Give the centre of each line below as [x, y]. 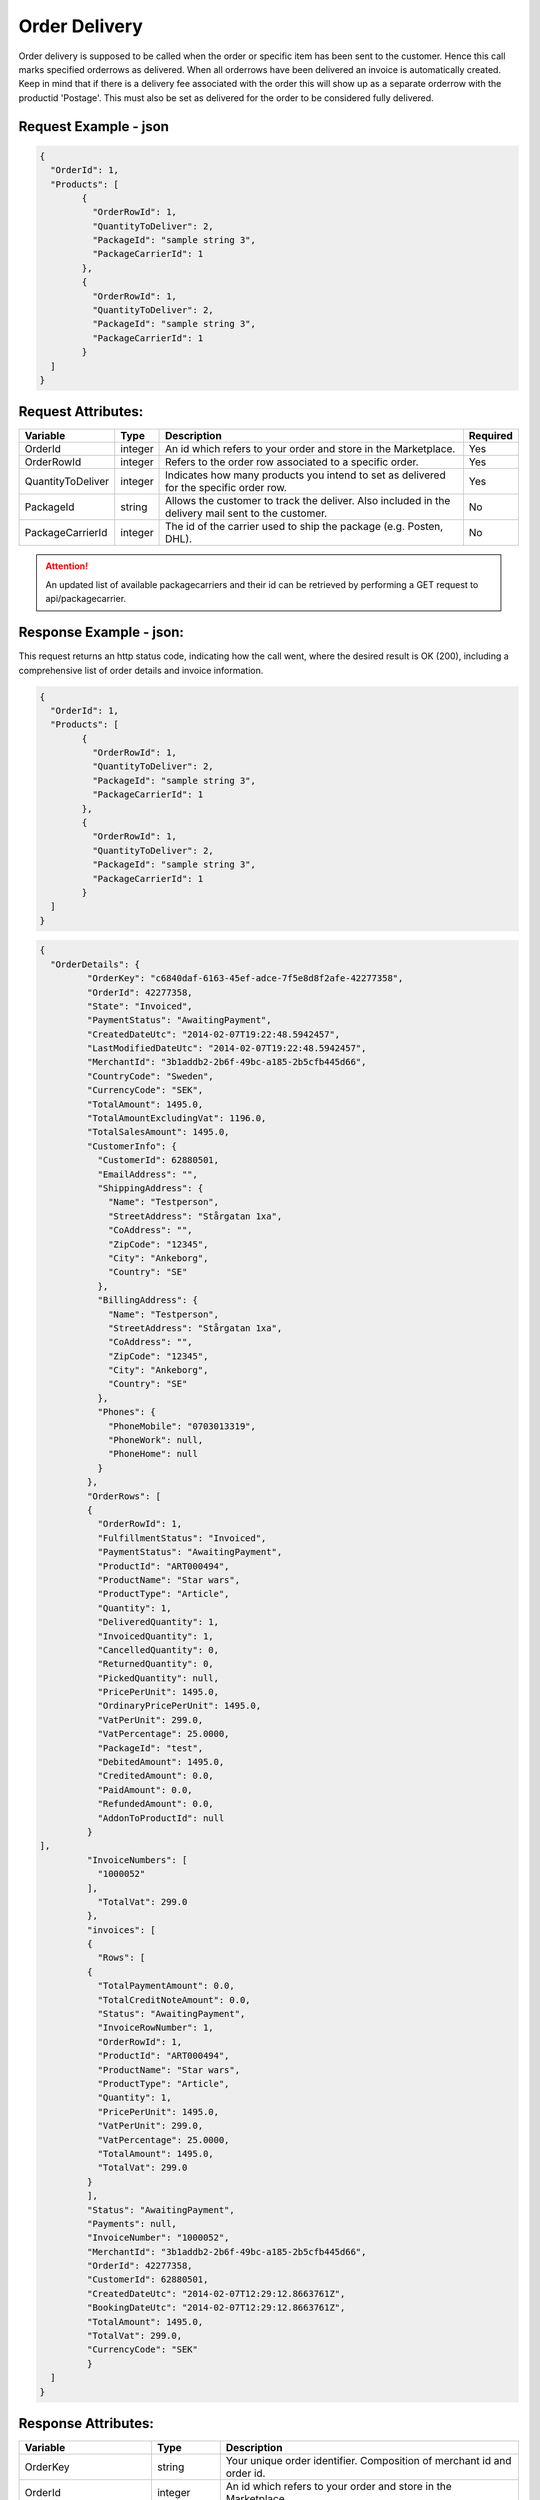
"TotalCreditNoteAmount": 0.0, [174, 1999]
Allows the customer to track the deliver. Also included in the [308, 501]
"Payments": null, [131, 2223]
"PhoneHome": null [153, 1454]
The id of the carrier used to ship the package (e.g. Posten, [304, 527]
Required [491, 436]
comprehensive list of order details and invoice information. [141, 670]
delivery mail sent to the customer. [246, 513]
